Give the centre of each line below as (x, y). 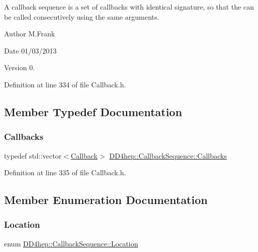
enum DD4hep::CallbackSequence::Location (71, 243)
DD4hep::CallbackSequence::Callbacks (168, 155)
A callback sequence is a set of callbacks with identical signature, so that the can (129, 7)
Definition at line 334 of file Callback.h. (65, 84)
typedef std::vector (33, 155)
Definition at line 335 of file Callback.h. (65, 172)
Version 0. (19, 67)
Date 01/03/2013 (31, 50)
